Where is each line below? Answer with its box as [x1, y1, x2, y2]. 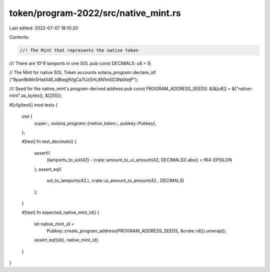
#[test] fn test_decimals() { [21, 138, 77, 144]
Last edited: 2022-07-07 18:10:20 [9, 25, 78, 31]
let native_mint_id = [34, 220, 74, 227]
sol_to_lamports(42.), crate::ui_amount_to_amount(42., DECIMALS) [46, 177, 184, 183]
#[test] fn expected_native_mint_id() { [21, 209, 99, 215]
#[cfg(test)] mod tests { [9, 101, 57, 107]
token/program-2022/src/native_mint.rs [9, 7, 181, 18]
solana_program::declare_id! [97, 69, 156, 75]
